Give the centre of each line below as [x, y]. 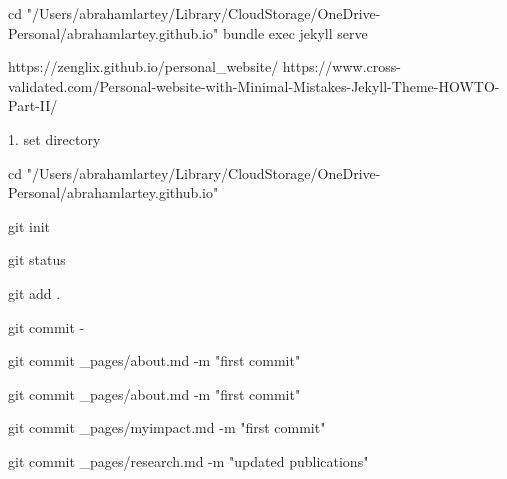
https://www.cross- [341, 66]
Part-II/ [33, 105]
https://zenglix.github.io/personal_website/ [143, 66]
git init [29, 225]
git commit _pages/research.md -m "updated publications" [188, 460]
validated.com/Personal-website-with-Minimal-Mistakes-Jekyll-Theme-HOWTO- [254, 85]
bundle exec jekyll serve [295, 32]
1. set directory [54, 138]
